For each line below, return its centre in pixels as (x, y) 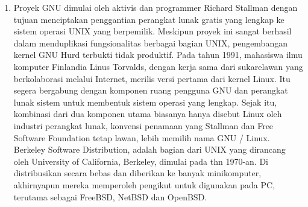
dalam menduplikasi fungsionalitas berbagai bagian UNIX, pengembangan (150, 43)
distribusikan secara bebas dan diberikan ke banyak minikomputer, (137, 173)
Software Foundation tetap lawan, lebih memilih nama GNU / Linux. (142, 137)
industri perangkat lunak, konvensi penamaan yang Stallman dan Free (143, 125)
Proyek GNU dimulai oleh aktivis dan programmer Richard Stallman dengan (156, 7)
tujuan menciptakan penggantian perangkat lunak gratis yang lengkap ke (149, 19)
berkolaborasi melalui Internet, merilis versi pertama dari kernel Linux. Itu (152, 78)
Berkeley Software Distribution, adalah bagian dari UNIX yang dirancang (149, 149)
